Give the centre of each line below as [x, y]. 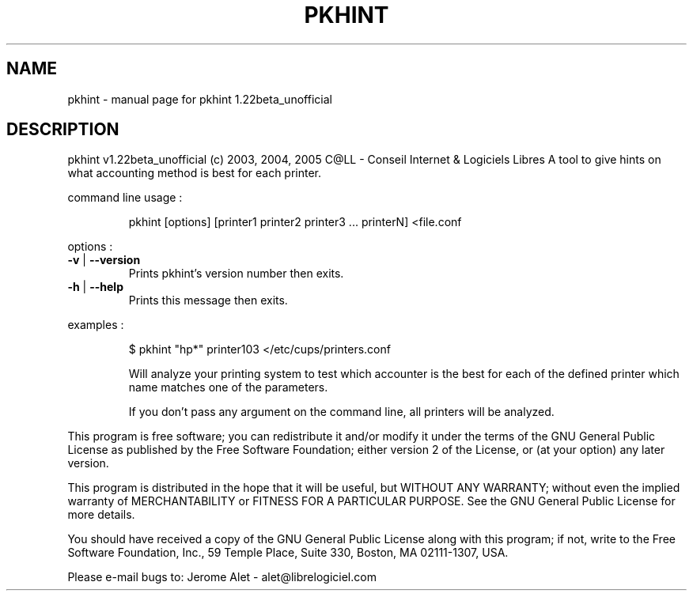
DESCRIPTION [63, 130]
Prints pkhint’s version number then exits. [236, 274]
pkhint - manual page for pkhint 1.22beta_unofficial [200, 99]
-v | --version [104, 260]
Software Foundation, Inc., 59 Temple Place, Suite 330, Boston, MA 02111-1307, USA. [288, 553]
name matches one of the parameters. [228, 387]
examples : [96, 325]
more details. [101, 515]
